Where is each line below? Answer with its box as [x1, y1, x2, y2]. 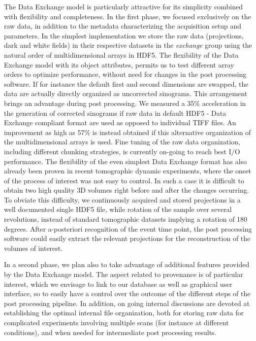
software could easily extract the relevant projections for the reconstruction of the [4, 233, 251, 243]
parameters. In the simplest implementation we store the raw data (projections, [4, 30, 244, 40]
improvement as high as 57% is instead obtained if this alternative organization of [4, 127, 251, 137]
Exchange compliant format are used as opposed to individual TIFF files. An [4, 117, 236, 128]
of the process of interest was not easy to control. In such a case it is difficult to [4, 175, 244, 185]
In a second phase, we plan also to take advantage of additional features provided [4, 259, 250, 270]
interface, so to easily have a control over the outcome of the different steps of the [4, 288, 251, 299]
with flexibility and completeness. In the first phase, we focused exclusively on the [4, 11, 251, 21]
